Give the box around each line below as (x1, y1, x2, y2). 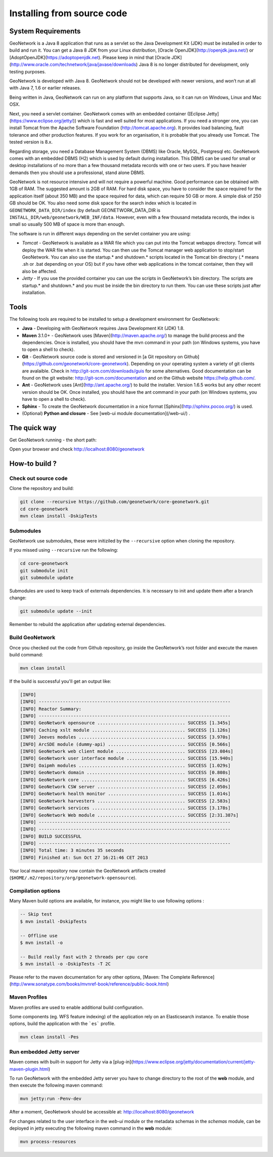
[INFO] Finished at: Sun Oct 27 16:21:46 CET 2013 (20, 854, 149, 860)
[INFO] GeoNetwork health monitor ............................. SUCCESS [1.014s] (20, 791, 231, 797)
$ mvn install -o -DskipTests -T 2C (20, 961, 111, 967)
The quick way (9, 423, 57, 432)
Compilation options (9, 887, 61, 894)
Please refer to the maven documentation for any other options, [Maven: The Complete (9, 974, 191, 980)
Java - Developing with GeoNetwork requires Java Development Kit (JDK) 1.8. (22, 325, 185, 332)
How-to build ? (9, 460, 57, 468)
